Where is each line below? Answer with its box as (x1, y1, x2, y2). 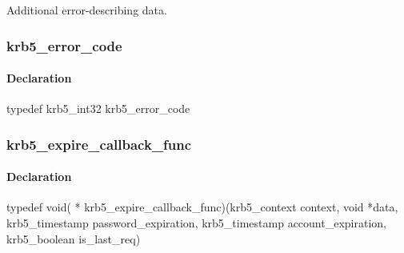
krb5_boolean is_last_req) (6, 230, 141, 247)
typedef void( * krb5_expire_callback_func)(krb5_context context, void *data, (6, 199, 398, 215)
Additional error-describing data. (6, 2, 167, 18)
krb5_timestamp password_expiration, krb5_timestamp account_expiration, (6, 215, 386, 231)
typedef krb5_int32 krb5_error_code (6, 100, 190, 117)
